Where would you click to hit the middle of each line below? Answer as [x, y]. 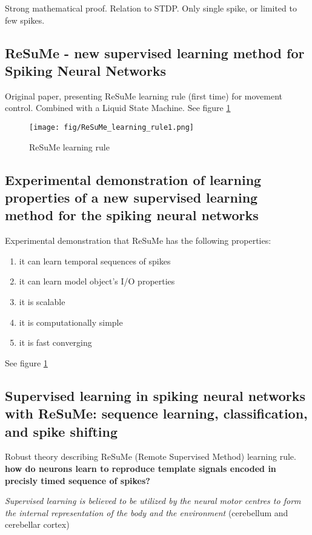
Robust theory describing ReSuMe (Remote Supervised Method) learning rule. [151, 456]
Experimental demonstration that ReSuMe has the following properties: [138, 241]
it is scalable [42, 301]
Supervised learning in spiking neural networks [155, 395]
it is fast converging [55, 342]
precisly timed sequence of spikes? [78, 480]
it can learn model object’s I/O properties [97, 281]
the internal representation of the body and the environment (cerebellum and [147, 512]
